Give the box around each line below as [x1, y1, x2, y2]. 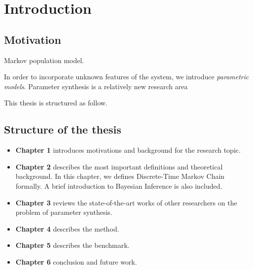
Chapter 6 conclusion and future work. [15, 256, 137, 267]
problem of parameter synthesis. [15, 207, 112, 217]
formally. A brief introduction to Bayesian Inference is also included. [15, 180, 222, 191]
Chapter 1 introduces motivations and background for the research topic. [15, 145, 241, 155]
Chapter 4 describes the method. [15, 223, 119, 234]
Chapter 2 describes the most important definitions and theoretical [15, 161, 223, 171]
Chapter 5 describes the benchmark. [15, 240, 130, 250]
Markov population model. [4, 55, 84, 65]
